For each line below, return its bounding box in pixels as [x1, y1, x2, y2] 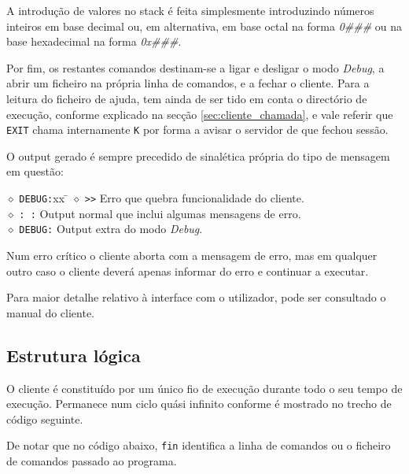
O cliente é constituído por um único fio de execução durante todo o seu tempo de [6, 380, 403, 396]
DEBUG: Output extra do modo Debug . [19, 220, 203, 237]
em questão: [6, 163, 64, 180]
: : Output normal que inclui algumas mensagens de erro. [19, 205, 301, 221]
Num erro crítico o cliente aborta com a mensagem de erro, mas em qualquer [6, 246, 378, 263]
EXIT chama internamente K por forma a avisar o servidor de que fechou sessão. [6, 121, 389, 138]
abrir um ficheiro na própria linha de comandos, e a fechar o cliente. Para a [6, 75, 370, 91]
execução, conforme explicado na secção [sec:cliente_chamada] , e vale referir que [6, 106, 393, 122]
